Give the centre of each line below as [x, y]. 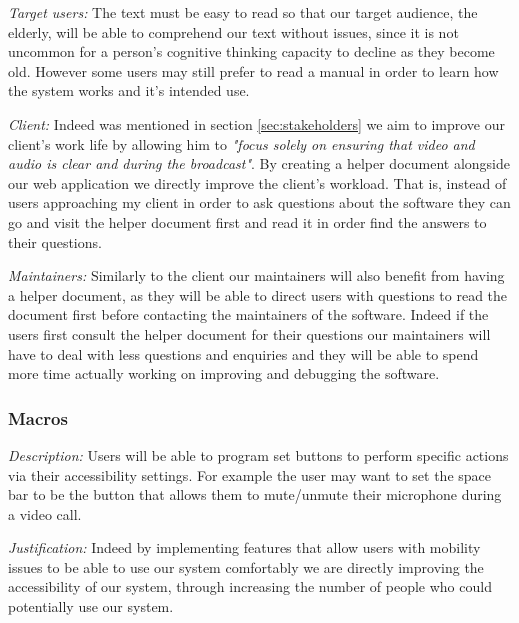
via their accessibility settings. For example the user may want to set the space [249, 474]
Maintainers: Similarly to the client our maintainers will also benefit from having [256, 275]
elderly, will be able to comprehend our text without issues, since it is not [233, 31]
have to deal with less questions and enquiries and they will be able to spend [243, 353]
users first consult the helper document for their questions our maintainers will [249, 333]
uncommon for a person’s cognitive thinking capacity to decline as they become [251, 51]
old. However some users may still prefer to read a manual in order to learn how [253, 70]
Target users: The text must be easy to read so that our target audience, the [243, 12]
